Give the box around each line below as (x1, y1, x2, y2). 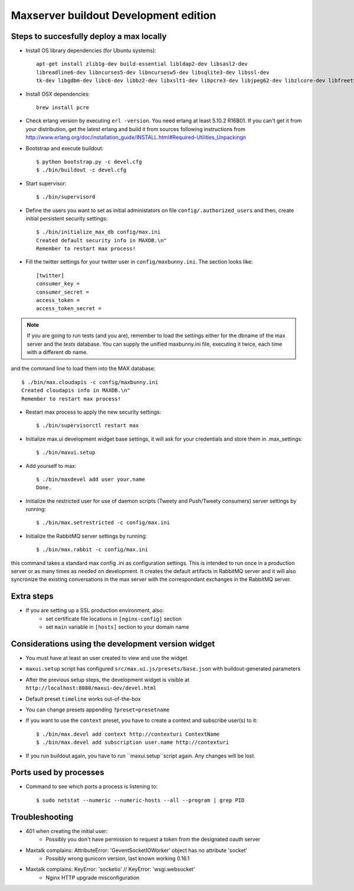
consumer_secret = (36, 288, 90, 295)
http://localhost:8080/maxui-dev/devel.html (25, 685, 157, 691)
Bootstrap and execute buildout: (25, 145, 104, 152)
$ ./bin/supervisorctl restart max (36, 422, 139, 429)
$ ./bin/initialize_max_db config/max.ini (36, 229, 161, 236)
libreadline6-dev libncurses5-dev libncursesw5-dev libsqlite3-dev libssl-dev (36, 69, 270, 76)
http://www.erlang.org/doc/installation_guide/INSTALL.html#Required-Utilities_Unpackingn (25, 134, 247, 141)
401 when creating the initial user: (25, 827, 108, 834)
